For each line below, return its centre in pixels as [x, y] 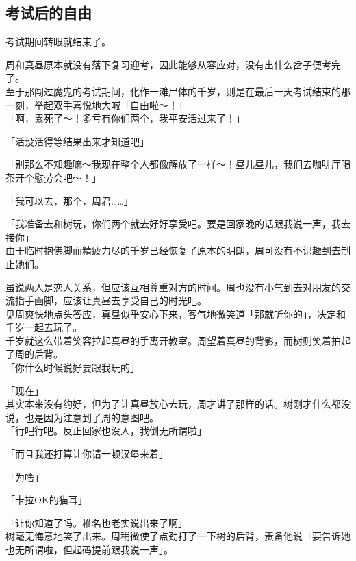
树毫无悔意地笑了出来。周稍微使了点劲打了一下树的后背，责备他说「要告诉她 [178, 536]
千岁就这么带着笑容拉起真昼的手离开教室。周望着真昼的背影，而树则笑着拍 [173, 340]
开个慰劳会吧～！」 [58, 177]
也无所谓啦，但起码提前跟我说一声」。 [89, 550]
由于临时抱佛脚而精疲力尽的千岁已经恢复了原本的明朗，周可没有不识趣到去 [173, 250]
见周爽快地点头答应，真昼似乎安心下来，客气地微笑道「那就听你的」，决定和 [176, 313]
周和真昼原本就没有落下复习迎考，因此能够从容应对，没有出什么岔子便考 [168, 64]
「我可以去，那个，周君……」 [69, 200]
